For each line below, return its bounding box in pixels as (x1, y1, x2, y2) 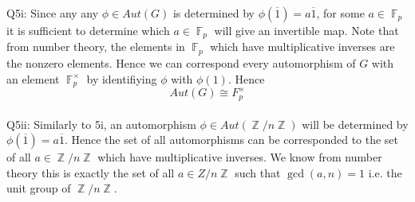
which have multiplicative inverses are (210, 38, 395, 55)
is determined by (172, 5, 255, 21)
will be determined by (302, 115, 409, 132)
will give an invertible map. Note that (214, 22, 399, 38)
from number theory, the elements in (6, 38, 185, 55)
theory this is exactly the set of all (6, 164, 175, 181)
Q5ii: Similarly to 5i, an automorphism (6, 115, 196, 132)
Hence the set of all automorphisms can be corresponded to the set (71, 131, 399, 148)
